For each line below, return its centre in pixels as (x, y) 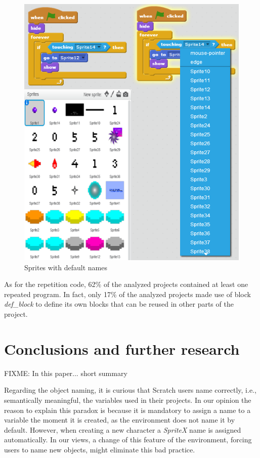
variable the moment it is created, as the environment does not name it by (120, 420)
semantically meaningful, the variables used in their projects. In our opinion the (128, 400)
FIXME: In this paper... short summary (66, 373)
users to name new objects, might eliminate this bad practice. (100, 449)
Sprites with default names (66, 267)
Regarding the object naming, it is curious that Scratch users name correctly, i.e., (130, 390)
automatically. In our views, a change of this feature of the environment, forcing (128, 440)
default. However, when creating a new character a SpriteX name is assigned (123, 429)
